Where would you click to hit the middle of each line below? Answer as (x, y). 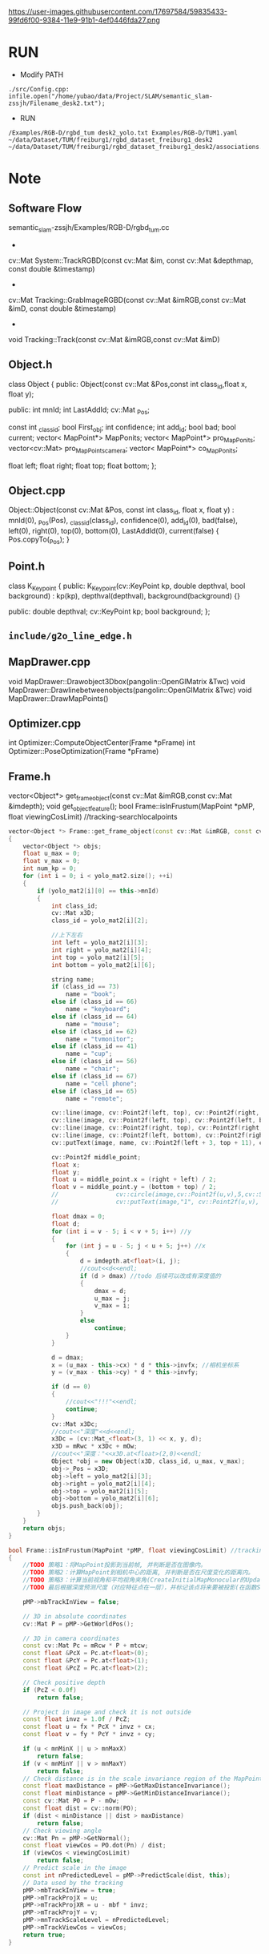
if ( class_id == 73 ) (85, 987)
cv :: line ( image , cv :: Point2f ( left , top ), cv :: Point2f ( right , (155, 1113)
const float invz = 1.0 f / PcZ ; (76, 1719)
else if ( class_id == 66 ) (94, 1002)
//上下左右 (66, 935)
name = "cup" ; (89, 1054)
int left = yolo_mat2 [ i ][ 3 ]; (100, 943)
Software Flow (45, 208)
